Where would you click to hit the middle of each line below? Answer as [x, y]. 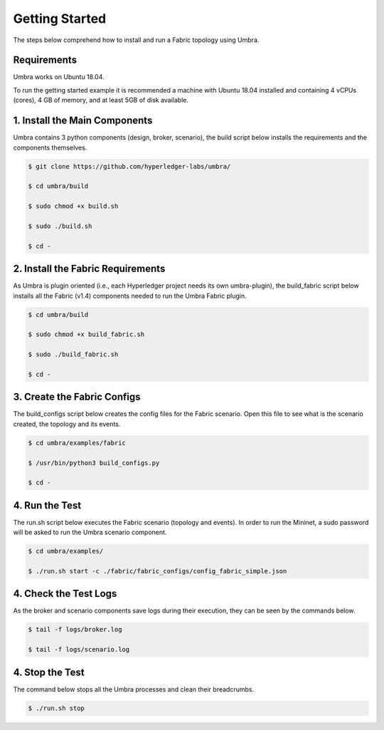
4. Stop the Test [49, 672]
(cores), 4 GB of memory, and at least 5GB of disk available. [101, 100]
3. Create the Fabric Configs [77, 397]
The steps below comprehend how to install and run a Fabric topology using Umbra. [136, 40]
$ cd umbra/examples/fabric [77, 443]
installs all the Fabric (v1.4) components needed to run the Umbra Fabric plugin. [130, 296]
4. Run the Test [47, 505]
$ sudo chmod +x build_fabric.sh [86, 334]
